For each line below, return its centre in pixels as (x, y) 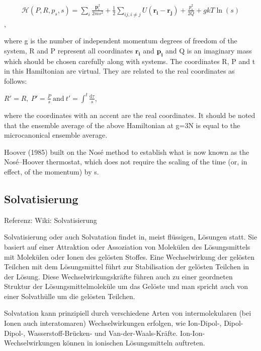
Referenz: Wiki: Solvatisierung (51, 220)
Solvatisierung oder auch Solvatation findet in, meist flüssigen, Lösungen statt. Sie (131, 237)
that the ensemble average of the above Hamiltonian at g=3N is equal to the (122, 125)
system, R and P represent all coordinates (69, 50)
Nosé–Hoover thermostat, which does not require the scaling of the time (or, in (126, 162)
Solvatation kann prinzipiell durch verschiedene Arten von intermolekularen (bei (128, 313)
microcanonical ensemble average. (56, 135)
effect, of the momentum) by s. (52, 171)
